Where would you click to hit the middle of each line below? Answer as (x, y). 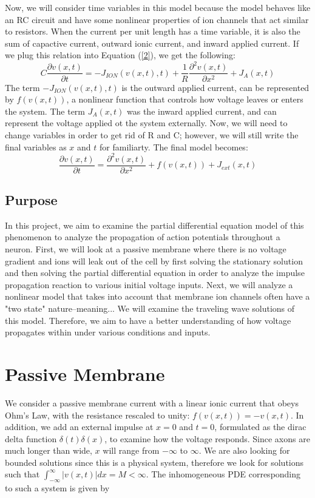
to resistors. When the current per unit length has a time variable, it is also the (153, 31)
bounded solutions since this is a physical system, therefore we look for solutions (154, 462)
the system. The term (45, 111)
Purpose (31, 200)
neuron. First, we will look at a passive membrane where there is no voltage (146, 249)
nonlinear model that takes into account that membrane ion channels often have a (157, 296)
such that (22, 474)
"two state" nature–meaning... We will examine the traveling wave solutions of (150, 308)
